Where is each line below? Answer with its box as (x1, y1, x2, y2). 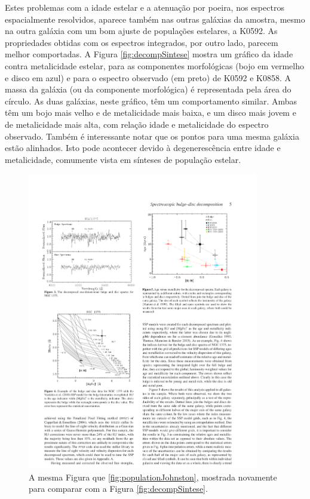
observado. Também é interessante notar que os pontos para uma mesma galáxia (5, 130, 299, 142)
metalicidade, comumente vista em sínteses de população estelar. (5, 153, 241, 165)
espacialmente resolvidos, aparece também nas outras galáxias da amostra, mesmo (5, 13, 305, 25)
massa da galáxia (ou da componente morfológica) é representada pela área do (5, 83, 291, 96)
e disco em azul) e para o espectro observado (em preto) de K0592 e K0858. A (5, 71, 291, 84)
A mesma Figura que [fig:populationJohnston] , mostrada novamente (29, 470, 277, 483)
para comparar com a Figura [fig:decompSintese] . (29, 482, 208, 495)
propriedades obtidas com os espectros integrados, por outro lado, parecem (5, 36, 278, 48)
